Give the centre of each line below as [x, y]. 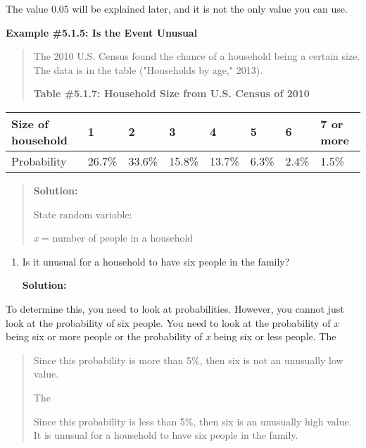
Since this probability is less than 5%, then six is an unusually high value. [193, 421]
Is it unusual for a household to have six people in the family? [156, 261]
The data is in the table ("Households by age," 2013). [148, 69]
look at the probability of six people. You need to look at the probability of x [172, 322]
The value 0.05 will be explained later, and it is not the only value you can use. [177, 8]
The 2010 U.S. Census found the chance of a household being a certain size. [197, 56]
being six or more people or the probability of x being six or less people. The [171, 336]
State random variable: [83, 214]
